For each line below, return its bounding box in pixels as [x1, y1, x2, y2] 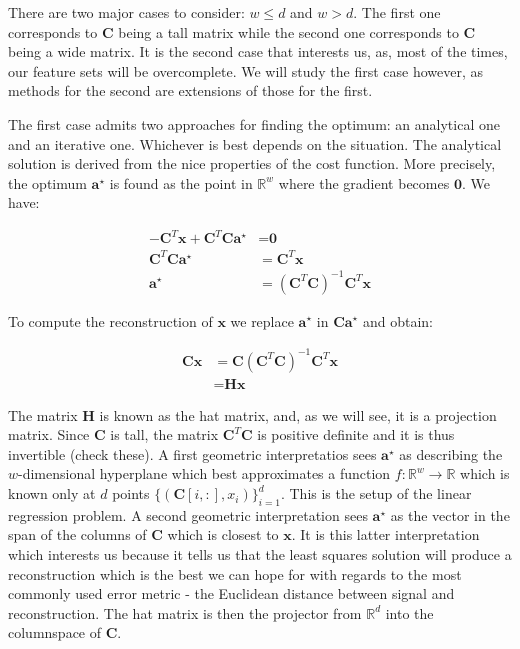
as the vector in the [390, 504, 510, 525]
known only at [8, 483, 96, 504]
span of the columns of [8, 524, 147, 545]
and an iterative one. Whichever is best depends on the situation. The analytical [8, 133, 502, 154]
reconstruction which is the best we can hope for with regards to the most [8, 563, 462, 584]
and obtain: [362, 310, 433, 331]
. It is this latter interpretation [291, 524, 480, 545]
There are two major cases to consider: [8, 2, 245, 22]
